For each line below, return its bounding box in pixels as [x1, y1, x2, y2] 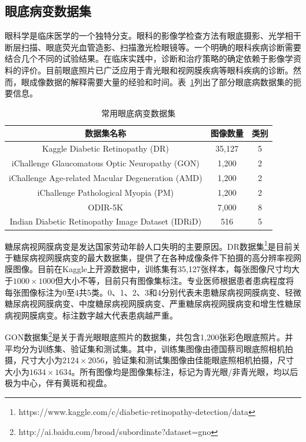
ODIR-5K [88, 200, 124, 213]
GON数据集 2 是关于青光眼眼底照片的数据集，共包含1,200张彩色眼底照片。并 [5, 329, 294, 343]
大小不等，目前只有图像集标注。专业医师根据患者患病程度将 [63, 274, 294, 286]
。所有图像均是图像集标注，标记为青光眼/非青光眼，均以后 [71, 365, 298, 377]
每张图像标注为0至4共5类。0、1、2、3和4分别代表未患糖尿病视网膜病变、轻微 [5, 286, 301, 298]
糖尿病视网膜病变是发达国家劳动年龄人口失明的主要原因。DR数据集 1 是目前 [5, 238, 292, 252]
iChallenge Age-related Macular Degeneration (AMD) [9, 171, 202, 183]
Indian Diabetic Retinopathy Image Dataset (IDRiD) [9, 215, 202, 227]
